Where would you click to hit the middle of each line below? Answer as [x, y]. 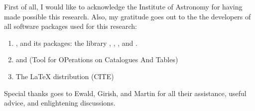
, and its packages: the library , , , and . [76, 43]
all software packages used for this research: [70, 26]
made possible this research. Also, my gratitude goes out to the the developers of [127, 16]
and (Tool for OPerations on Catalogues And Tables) [97, 59]
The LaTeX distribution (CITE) [65, 76]
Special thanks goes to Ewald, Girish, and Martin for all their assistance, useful [125, 93]
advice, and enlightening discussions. [60, 103]
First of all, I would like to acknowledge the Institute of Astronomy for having [123, 6]
